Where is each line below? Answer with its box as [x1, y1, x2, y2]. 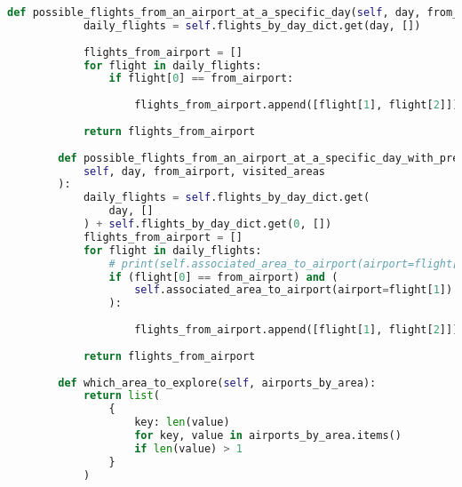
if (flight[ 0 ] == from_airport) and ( [108, 270, 339, 283]
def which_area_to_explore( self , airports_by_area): [58, 376, 377, 389]
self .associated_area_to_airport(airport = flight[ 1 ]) [134, 283, 453, 297]
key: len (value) [134, 416, 230, 429]
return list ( [83, 389, 160, 403]
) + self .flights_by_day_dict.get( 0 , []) [83, 218, 332, 230]
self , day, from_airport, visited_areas [83, 164, 325, 178]
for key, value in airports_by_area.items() [134, 429, 402, 442]
